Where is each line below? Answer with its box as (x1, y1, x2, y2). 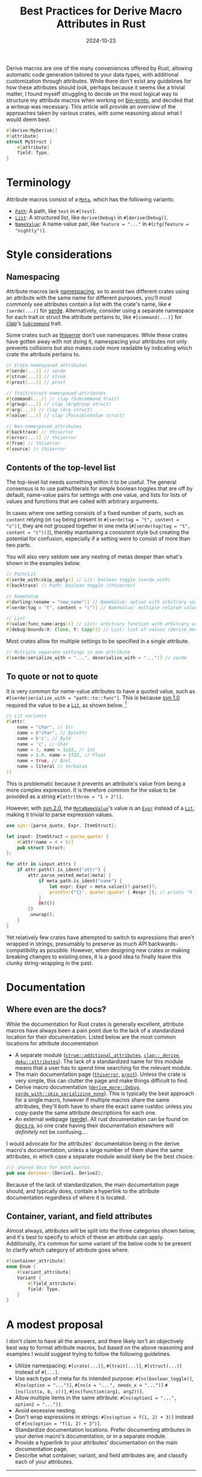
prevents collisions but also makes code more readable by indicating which (6, 344, 192, 352)
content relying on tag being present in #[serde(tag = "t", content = (6, 516, 179, 523)
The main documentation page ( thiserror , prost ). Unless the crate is (14, 1071, 186, 1078)
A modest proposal (6, 1318, 103, 1331)
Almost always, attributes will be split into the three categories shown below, (6, 1227, 195, 1235)
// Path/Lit (6, 571, 36, 577)
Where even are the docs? (6, 1004, 106, 1014)
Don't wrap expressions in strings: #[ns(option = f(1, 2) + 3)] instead (14, 1413, 194, 1421)
